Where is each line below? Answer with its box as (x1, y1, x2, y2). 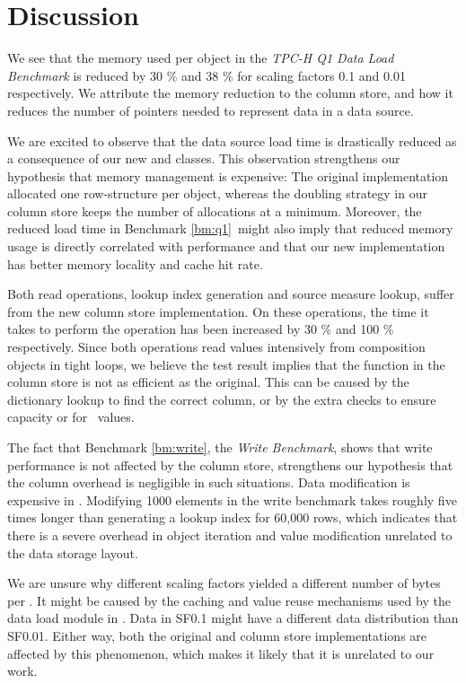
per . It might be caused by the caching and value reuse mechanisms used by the (7, 591, 451, 609)
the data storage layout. (7, 543, 138, 562)
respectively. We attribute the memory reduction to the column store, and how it (7, 83, 453, 102)
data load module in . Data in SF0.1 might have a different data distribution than (7, 609, 459, 627)
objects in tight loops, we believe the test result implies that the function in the (7, 355, 445, 373)
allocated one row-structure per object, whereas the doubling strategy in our (7, 184, 427, 203)
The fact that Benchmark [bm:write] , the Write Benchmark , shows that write (7, 438, 433, 456)
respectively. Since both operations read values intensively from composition (7, 337, 426, 356)
